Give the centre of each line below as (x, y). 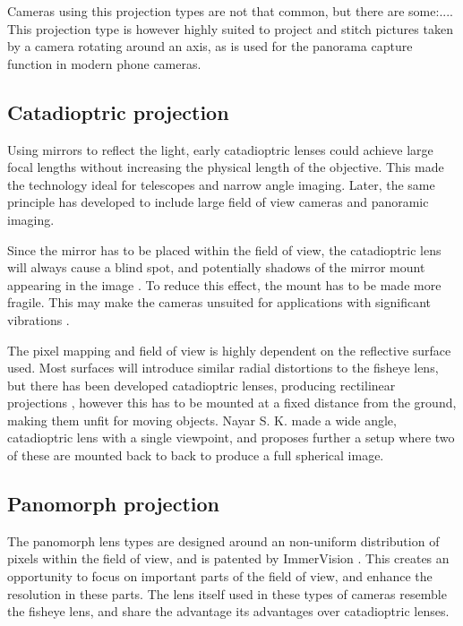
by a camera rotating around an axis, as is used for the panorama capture (210, 46)
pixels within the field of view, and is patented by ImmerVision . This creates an (228, 558)
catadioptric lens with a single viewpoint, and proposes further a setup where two (231, 437)
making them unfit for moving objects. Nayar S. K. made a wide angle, (202, 420)
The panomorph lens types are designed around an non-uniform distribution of (223, 540)
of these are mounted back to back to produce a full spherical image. (196, 455)
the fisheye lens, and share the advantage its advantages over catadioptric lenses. (228, 611)
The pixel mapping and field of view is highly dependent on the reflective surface (229, 350)
